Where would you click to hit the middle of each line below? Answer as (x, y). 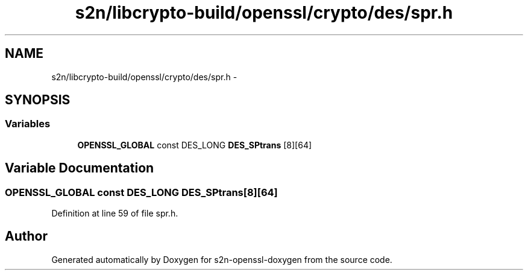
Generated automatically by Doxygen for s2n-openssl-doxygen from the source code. (222, 259)
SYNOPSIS (38, 100)
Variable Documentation (80, 168)
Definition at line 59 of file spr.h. (115, 213)
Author (26, 236)
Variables (28, 124)
